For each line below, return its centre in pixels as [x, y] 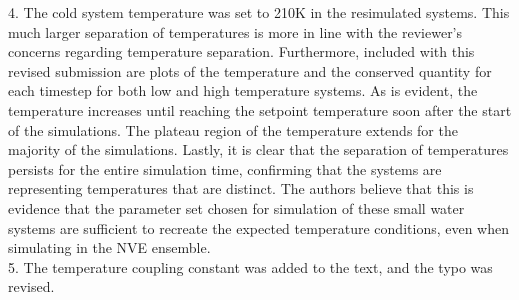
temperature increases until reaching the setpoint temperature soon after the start [260, 109]
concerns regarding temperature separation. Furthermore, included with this [241, 51]
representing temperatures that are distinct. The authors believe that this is [241, 188]
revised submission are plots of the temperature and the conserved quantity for [250, 70]
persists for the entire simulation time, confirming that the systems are [225, 168]
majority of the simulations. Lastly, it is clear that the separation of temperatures [258, 149]
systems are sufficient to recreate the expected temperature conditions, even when [259, 227]
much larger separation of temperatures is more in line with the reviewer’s [235, 31]
